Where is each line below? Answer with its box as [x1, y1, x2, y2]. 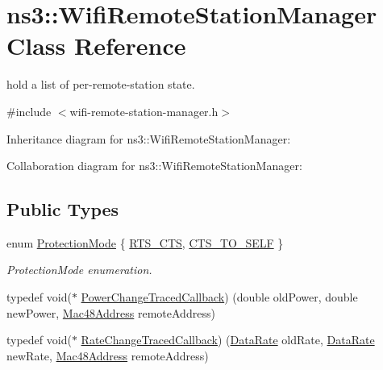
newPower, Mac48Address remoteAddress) [6, 304, 215, 321]
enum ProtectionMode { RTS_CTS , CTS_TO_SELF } [6, 234, 284, 251]
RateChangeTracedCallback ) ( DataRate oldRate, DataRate [81, 331, 375, 348]
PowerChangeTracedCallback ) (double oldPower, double [81, 289, 358, 306]
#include [6, 102, 52, 119]
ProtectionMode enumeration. [6, 261, 152, 278]
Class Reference [6, 29, 186, 62]
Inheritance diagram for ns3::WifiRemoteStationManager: [6, 130, 291, 147]
